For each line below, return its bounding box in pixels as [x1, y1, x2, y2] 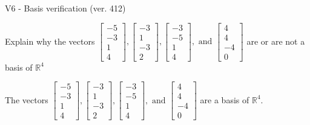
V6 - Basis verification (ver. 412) [5, 2, 126, 14]
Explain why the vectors [5, 34, 95, 47]
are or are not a [246, 34, 305, 47]
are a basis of [200, 93, 249, 106]
